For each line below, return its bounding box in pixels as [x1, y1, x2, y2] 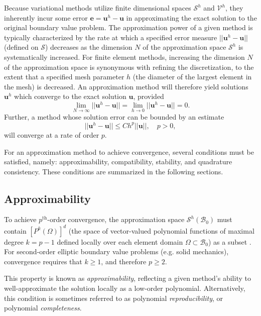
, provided [133, 91, 164, 101]
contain [4, 225, 27, 236]
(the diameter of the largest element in [133, 71, 252, 82]
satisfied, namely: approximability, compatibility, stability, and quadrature [4, 156, 232, 167]
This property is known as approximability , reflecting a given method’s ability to [4, 273, 251, 283]
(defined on [4, 42, 39, 52]
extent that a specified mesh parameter [4, 71, 124, 82]
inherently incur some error [4, 12, 88, 23]
